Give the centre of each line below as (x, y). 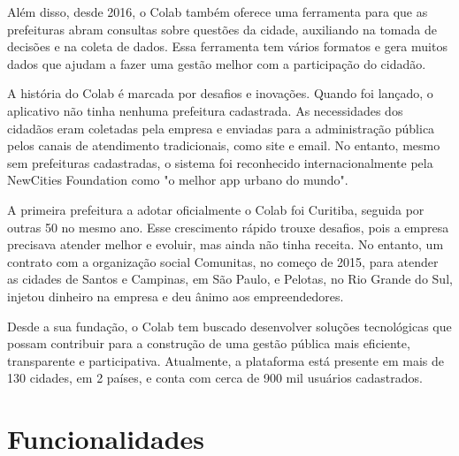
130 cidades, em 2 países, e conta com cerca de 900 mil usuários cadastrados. (215, 378)
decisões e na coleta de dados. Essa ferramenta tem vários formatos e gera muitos (227, 46)
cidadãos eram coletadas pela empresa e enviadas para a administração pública (221, 128)
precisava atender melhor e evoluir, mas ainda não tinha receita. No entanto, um (226, 244)
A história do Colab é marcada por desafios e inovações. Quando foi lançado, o (220, 93)
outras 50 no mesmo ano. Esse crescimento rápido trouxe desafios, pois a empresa (228, 227)
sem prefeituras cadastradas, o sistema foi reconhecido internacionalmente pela (220, 162)
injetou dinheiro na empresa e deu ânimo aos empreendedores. (176, 296)
